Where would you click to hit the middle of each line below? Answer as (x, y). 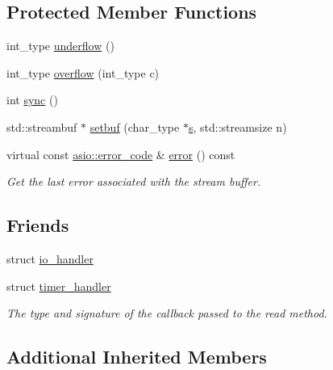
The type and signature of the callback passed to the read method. (167, 313)
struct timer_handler (59, 286)
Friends (38, 225)
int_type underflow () (60, 46)
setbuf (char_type (135, 126)
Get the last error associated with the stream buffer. (134, 181)
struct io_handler (50, 258)
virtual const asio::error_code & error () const (121, 154)
